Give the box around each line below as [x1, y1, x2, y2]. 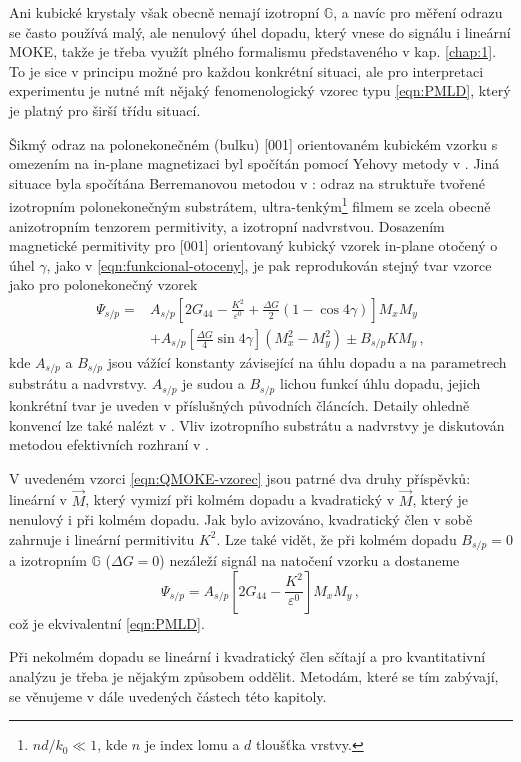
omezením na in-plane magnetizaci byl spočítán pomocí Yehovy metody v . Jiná [9, 153, 500, 174]
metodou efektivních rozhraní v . [9, 434, 210, 455]
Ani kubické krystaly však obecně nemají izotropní [9, 2, 320, 22]
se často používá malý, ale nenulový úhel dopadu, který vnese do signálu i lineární [9, 21, 511, 42]
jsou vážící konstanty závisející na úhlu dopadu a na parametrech [107, 352, 507, 373]
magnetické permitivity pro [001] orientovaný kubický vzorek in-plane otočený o [9, 235, 498, 256]
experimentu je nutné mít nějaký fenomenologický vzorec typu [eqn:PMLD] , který [9, 80, 511, 101]
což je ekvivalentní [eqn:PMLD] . [9, 612, 205, 633]
